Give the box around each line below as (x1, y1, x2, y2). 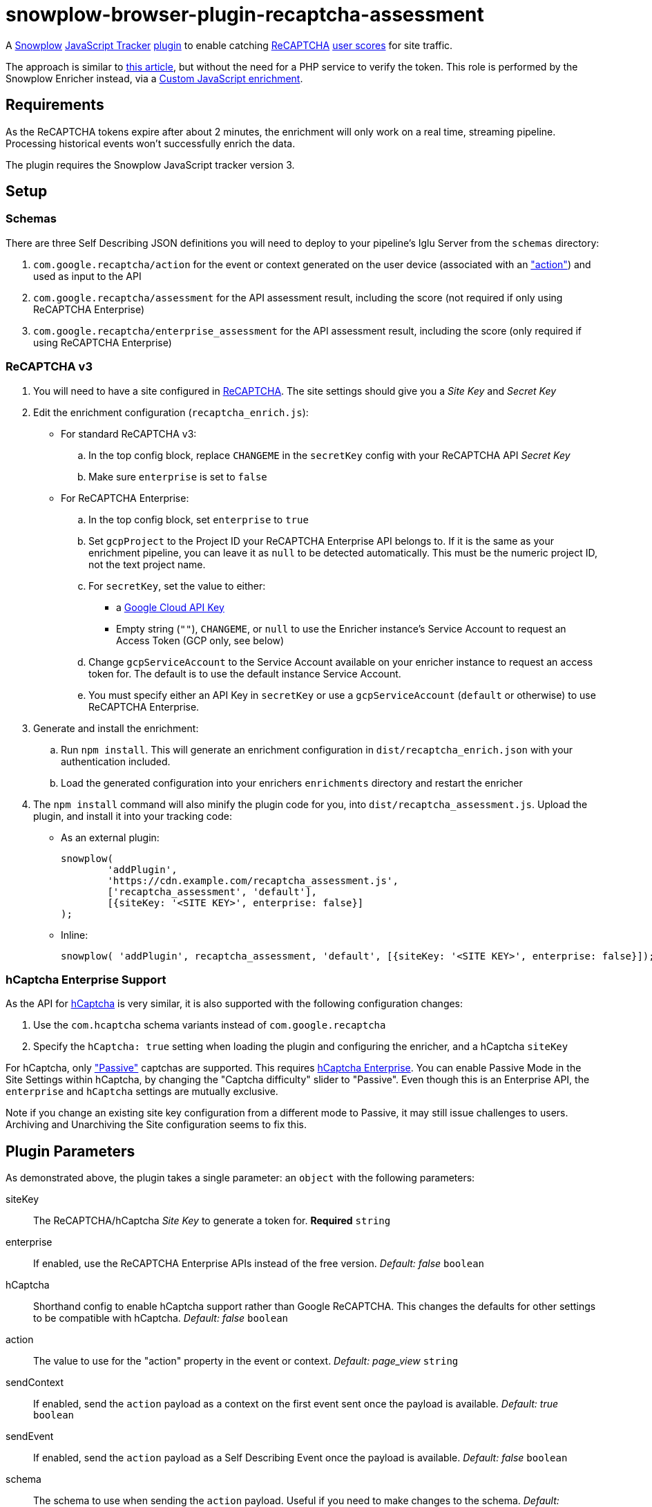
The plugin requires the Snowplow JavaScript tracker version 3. (6, 158, 295, 171)
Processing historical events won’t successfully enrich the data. (6, 137, 296, 149)
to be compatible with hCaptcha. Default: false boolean (33, 1312, 289, 1325)
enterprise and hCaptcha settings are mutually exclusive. (6, 1085, 278, 1098)
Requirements (6, 96, 104, 114)
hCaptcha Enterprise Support (6, 972, 166, 986)
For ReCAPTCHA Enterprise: (61, 492, 189, 504)
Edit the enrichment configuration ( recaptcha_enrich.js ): (33, 406, 309, 418)
